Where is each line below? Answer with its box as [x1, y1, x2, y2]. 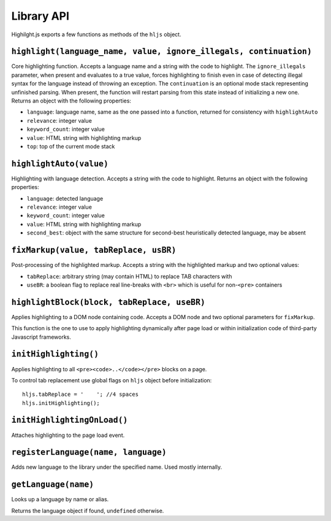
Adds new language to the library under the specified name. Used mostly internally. [11, 463, 223, 471]
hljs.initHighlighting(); [22, 399, 101, 406]
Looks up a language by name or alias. [11, 496, 109, 503]
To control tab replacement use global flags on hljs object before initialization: [11, 376, 212, 384]
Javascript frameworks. [11, 333, 72, 341]
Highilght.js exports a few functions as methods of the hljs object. [11, 31, 181, 38]
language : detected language [26, 195, 104, 202]
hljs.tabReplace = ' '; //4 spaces [22, 391, 139, 398]
